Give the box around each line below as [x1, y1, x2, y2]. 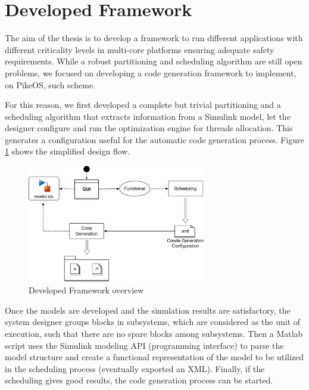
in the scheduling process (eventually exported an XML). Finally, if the [5, 362, 265, 374]
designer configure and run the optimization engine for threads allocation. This [5, 122, 293, 134]
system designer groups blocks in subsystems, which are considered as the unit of [5, 315, 301, 328]
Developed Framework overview [29, 284, 144, 296]
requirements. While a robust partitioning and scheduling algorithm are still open [5, 55, 302, 67]
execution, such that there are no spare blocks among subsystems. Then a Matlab [5, 327, 303, 339]
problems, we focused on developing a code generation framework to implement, [5, 66, 296, 79]
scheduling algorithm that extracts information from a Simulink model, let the [5, 110, 291, 122]
